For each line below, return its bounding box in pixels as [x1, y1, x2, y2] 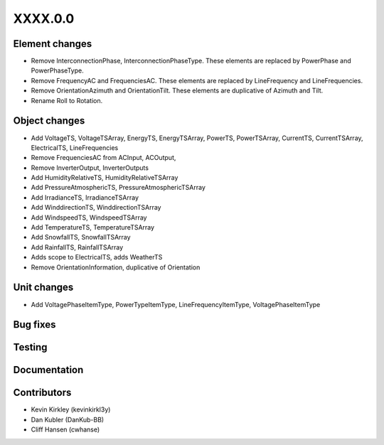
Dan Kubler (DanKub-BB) [31, 415, 105, 424]
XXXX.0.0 [13, 11, 75, 26]
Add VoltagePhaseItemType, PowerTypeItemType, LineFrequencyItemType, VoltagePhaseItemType [31, 300, 321, 309]
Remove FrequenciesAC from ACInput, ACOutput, [31, 154, 176, 162]
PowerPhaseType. [31, 66, 85, 75]
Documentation [13, 364, 84, 376]
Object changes [13, 114, 85, 127]
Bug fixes [13, 318, 56, 331]
